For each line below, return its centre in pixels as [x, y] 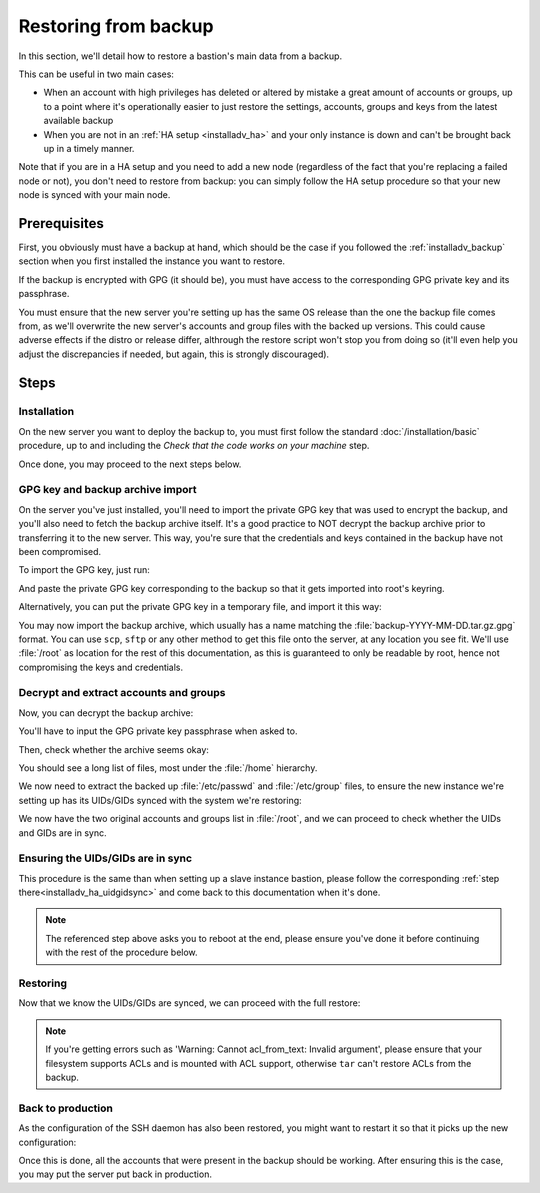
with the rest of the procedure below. [122, 952]
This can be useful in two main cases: [96, 74]
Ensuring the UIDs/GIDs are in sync [105, 858]
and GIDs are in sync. [62, 832]
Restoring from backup [116, 26]
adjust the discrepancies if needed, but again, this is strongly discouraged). [174, 354]
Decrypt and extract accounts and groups [122, 693]
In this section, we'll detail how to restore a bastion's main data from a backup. [180, 56]
